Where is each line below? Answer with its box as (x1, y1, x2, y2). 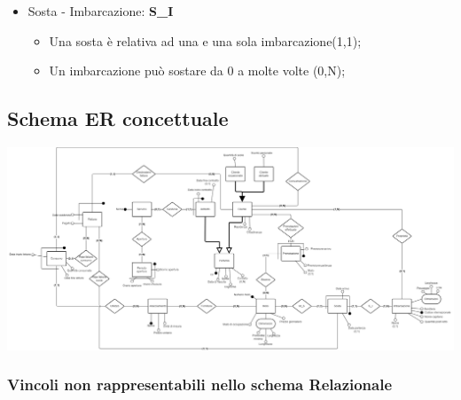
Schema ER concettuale (7, 105, 229, 132)
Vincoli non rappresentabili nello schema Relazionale (7, 373, 393, 396)
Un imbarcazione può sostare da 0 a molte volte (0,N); (49, 61, 346, 80)
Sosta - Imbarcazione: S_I (27, 2, 174, 20)
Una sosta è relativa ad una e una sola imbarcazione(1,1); (49, 31, 362, 50)
